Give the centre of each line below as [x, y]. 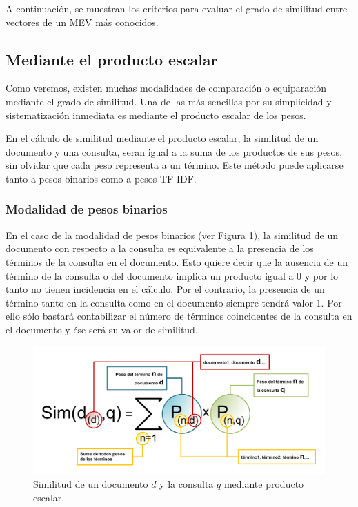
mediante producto [264, 484]
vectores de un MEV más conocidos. [82, 22]
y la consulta [187, 484]
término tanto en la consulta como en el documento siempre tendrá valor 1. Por [174, 302]
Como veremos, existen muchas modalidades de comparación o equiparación [166, 88]
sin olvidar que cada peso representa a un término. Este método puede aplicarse [175, 165]
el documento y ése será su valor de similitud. [102, 329]
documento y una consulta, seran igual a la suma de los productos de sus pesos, [174, 151]
